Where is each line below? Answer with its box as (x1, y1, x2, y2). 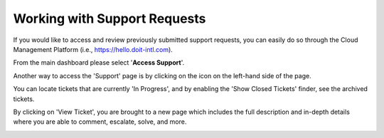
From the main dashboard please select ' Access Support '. (13, 58, 185, 67)
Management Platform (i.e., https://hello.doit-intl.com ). (13, 45, 174, 53)
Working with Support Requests (13, 11, 206, 26)
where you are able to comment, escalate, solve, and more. (13, 117, 187, 126)
